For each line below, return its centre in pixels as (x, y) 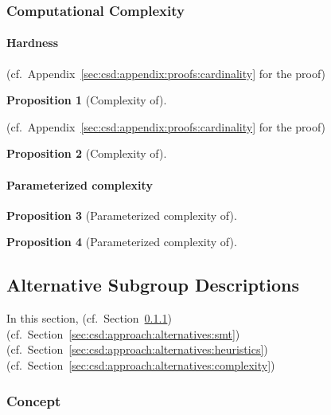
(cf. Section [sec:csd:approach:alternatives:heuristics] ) (137, 349)
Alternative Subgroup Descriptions (153, 285)
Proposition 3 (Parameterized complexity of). (122, 215)
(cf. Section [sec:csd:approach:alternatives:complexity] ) (141, 364)
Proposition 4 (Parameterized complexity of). (122, 242)
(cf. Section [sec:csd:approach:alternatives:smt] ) (123, 333)
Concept (34, 400)
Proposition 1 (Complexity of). (87, 100)
